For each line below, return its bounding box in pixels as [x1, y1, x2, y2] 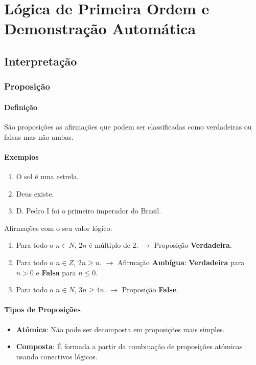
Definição [4, 101, 38, 112]
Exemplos [4, 151, 39, 162]
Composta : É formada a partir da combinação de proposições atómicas [16, 341, 243, 352]
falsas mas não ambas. [4, 131, 74, 142]
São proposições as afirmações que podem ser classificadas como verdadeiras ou [4, 121, 252, 132]
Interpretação [4, 53, 77, 69]
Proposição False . [122, 284, 179, 295]
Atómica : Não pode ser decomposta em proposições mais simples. [16, 324, 225, 334]
